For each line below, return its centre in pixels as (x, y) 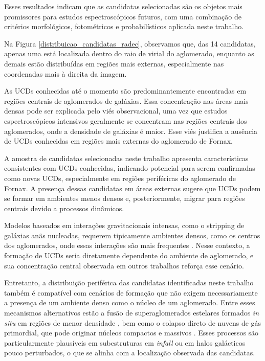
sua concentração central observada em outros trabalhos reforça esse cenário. (124, 265)
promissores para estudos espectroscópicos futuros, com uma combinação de (123, 16)
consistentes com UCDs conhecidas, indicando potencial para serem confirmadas (130, 168)
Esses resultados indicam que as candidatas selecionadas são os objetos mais (123, 6)
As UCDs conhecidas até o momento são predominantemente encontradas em (125, 91)
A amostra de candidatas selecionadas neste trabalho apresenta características (126, 158)
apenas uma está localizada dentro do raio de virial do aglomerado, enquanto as (129, 53)
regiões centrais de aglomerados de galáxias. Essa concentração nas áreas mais (126, 100)
